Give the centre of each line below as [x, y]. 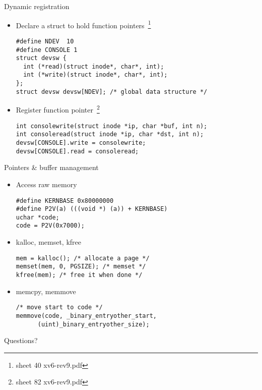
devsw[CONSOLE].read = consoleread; [77, 151]
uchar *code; [38, 217]
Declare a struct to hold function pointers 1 [83, 24]
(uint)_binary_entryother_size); [93, 324]
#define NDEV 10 [45, 41]
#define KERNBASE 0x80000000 [65, 201]
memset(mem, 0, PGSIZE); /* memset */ [81, 267]
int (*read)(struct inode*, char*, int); [94, 66]
